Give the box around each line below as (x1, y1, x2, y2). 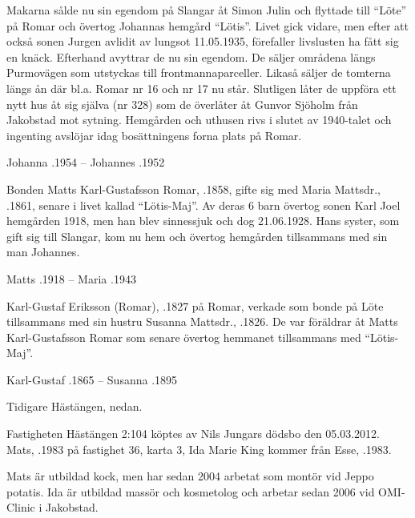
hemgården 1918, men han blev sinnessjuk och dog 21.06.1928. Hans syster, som (6, 212, 400, 229)
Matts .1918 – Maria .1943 (6, 270, 136, 287)
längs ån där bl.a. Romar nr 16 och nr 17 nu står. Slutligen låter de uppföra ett (6, 79, 397, 96)
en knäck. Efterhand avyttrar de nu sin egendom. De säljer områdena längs (6, 48, 376, 65)
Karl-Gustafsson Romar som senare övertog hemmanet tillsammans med (6, 328, 361, 345)
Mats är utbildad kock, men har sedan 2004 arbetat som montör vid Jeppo (6, 468, 374, 484)
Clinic (6, 499, 35, 516)
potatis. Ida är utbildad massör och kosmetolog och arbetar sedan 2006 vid (6, 483, 375, 500)
